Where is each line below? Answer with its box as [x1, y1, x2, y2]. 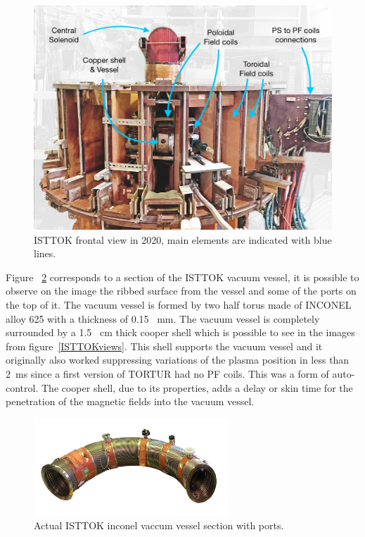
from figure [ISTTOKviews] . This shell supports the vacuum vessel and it [6, 338, 323, 353]
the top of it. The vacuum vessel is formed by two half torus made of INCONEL [6, 297, 352, 311]
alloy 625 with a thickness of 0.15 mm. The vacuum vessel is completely [6, 311, 320, 326]
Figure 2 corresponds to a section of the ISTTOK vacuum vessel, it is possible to [6, 269, 359, 284]
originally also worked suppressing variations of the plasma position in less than [6, 352, 350, 367]
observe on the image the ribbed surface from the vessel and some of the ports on [6, 283, 357, 298]
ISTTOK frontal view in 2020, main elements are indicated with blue [34, 232, 332, 247]
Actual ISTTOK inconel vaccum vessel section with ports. [34, 518, 284, 533]
